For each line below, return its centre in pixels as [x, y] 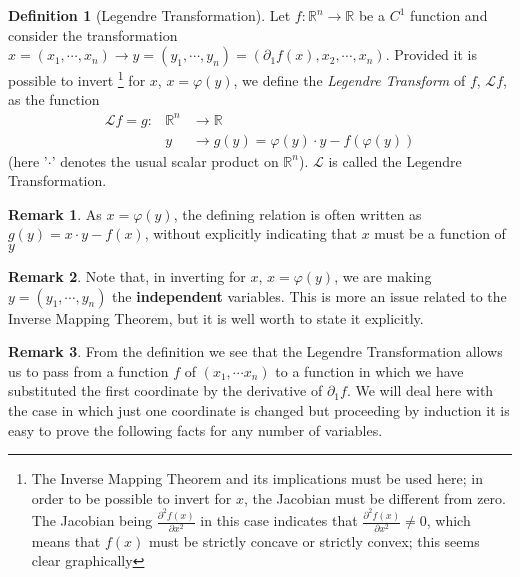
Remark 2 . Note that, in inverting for [127, 275]
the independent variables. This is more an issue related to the [309, 295]
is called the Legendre [395, 160]
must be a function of [440, 233]
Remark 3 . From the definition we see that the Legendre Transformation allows [255, 351]
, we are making [383, 275]
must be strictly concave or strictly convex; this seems [314, 540]
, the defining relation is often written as [297, 213]
